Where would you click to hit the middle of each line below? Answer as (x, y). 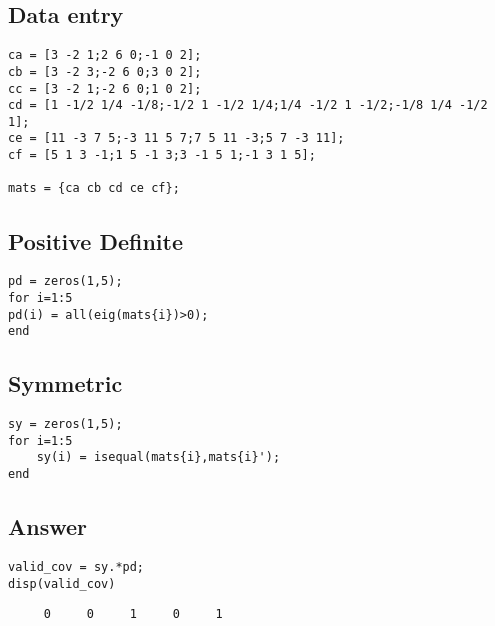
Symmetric (65, 383)
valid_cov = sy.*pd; (76, 566)
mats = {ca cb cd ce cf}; (94, 188)
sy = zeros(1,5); (65, 424)
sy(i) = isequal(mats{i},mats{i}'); (158, 457)
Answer (48, 526)
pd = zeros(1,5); (65, 281)
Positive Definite (95, 240)
